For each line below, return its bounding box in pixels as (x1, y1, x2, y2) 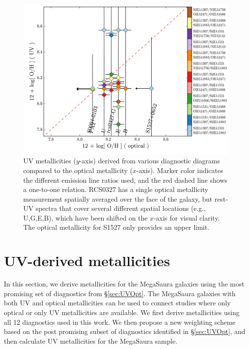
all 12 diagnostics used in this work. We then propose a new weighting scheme (4, 317, 236, 327)
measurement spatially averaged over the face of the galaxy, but (23, 193, 213, 204)
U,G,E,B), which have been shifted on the (23, 212, 148, 222)
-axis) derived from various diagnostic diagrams (79, 156, 220, 166)
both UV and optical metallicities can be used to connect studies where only (4, 298, 231, 308)
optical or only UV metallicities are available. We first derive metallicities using (4, 307, 240, 317)
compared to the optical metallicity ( (23, 165, 133, 175)
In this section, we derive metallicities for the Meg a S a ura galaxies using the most (4, 279, 245, 289)
